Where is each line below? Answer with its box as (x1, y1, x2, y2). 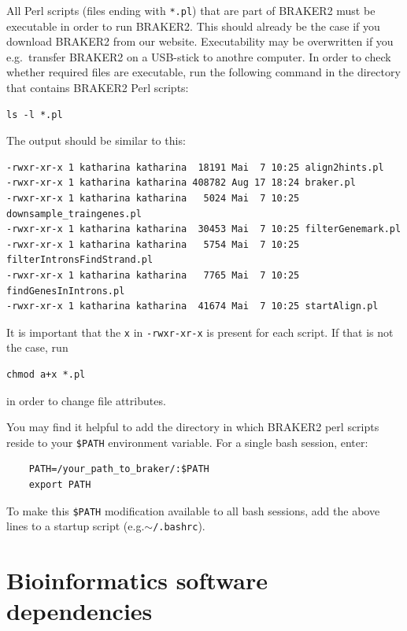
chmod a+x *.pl (6, 369, 86, 380)
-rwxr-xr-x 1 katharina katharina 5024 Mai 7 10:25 (6, 193, 300, 204)
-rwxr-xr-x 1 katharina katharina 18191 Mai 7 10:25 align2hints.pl (6, 161, 384, 173)
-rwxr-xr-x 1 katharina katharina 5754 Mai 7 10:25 (6, 238, 300, 250)
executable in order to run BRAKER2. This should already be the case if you (6, 17, 380, 34)
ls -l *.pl (6, 109, 63, 120)
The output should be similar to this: (6, 132, 186, 149)
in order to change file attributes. (6, 392, 166, 408)
